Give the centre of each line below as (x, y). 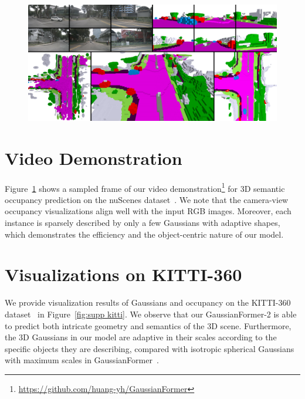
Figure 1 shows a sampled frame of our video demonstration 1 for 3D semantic (145, 187)
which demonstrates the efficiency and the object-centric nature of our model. (144, 234)
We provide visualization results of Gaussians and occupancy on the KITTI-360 (148, 302)
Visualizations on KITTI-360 (123, 274)
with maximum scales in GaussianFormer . (82, 360)
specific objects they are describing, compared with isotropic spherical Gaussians (150, 348)
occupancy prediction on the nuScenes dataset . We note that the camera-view (147, 199)
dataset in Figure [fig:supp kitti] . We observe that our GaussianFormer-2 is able (151, 314)
